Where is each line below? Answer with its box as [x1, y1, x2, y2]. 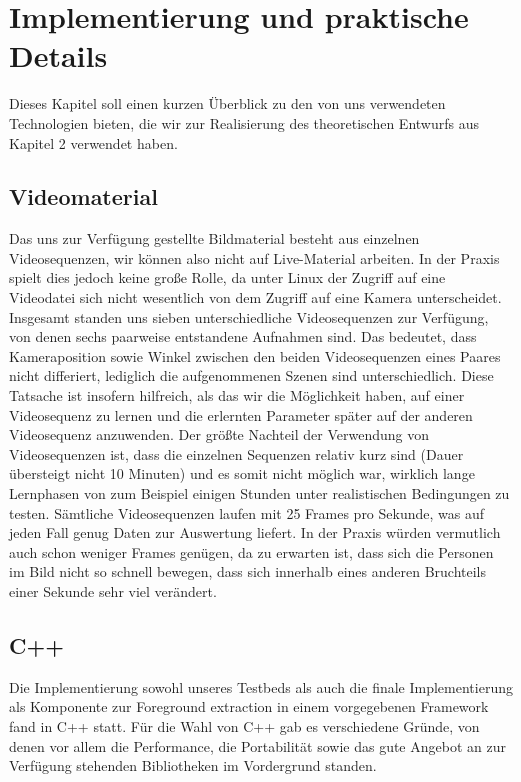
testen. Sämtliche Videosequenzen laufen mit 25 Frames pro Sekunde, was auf [9, 502, 485, 523]
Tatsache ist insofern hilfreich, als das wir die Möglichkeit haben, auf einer [9, 385, 465, 406]
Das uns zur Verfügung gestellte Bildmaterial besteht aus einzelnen [9, 228, 420, 249]
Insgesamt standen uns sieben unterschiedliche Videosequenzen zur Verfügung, [9, 306, 489, 327]
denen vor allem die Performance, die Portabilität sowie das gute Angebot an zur [9, 735, 506, 756]
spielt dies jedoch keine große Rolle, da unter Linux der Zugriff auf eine [9, 267, 446, 288]
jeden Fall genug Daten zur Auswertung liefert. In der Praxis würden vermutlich [9, 522, 501, 543]
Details [9, 35, 108, 76]
